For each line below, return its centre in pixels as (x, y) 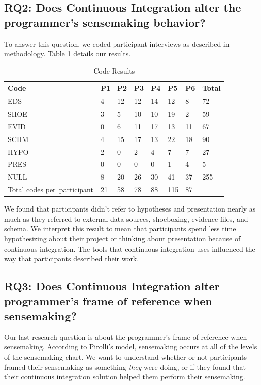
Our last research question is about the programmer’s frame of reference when (126, 337)
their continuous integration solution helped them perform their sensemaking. (125, 377)
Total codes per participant (51, 189)
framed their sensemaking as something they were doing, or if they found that (125, 366)
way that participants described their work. (72, 258)
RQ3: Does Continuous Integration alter (112, 286)
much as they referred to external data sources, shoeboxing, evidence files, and (126, 218)
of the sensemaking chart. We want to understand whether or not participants (126, 356)
